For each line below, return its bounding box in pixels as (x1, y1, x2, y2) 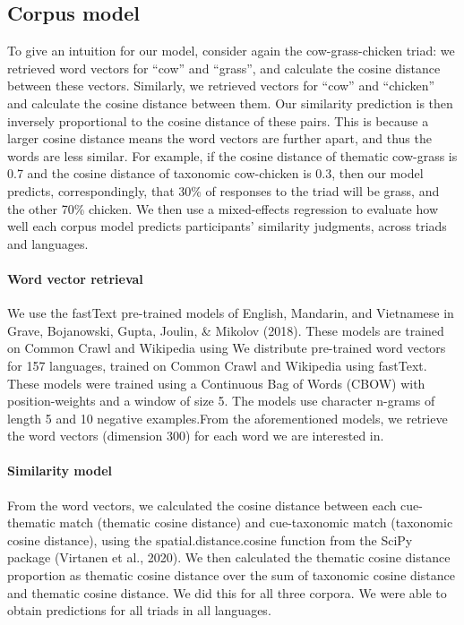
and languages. (7, 234, 89, 253)
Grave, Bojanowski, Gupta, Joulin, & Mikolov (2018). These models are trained (7, 321, 444, 339)
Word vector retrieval (7, 269, 143, 287)
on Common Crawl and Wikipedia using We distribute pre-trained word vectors (7, 338, 446, 357)
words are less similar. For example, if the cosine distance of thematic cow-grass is (7, 146, 458, 165)
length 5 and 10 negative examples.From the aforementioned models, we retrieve (7, 408, 448, 427)
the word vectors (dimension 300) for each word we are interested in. (7, 426, 384, 445)
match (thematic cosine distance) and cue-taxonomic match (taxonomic (59, 513, 453, 532)
